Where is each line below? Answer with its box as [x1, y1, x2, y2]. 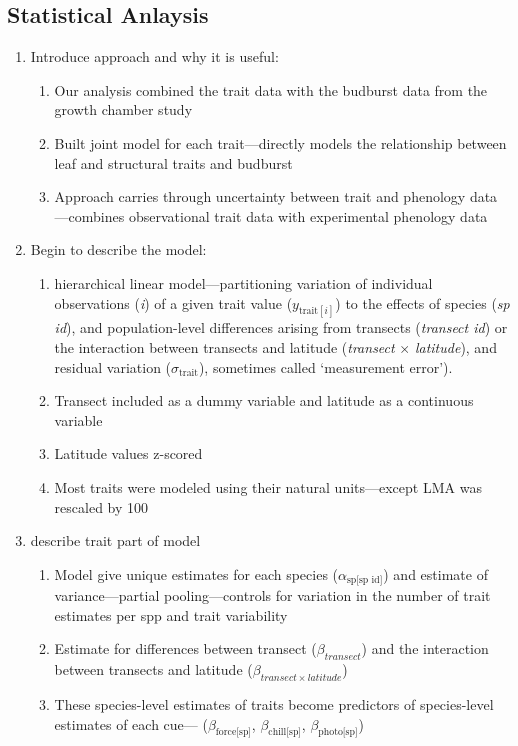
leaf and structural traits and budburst [54, 152, 293, 173]
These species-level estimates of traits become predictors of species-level [54, 693, 494, 714]
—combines [54, 205, 125, 226]
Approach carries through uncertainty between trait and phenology [54, 186, 466, 207]
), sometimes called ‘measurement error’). [198, 356, 453, 377]
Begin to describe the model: [30, 239, 207, 260]
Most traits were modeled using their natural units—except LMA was [54, 476, 482, 497]
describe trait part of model [30, 530, 201, 551]
